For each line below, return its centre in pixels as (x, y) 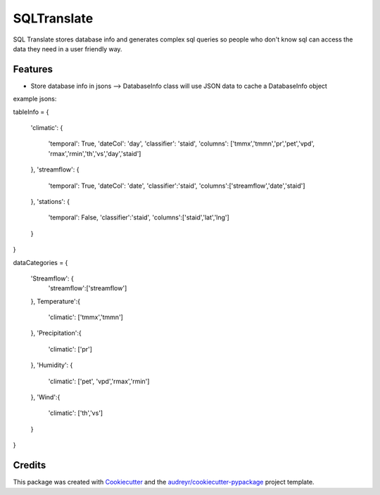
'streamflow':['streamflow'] (88, 288)
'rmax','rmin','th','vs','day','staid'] (95, 153)
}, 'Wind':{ (45, 397)
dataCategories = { (40, 262)
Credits (30, 465)
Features (33, 69)
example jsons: (35, 99)
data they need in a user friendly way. (68, 49)
